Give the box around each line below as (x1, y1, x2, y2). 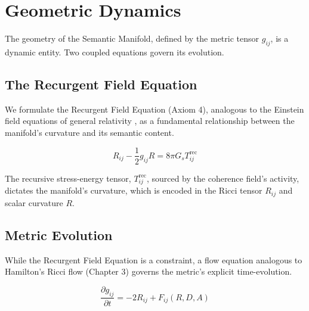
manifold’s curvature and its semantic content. (5, 126, 174, 138)
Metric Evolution (5, 225, 113, 244)
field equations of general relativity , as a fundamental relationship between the (5, 114, 295, 127)
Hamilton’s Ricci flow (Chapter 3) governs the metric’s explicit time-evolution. (5, 265, 292, 278)
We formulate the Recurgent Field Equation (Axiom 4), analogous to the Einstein (5, 102, 304, 115)
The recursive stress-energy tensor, (5, 172, 131, 184)
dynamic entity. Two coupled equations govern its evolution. (5, 45, 224, 58)
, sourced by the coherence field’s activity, (146, 172, 299, 184)
